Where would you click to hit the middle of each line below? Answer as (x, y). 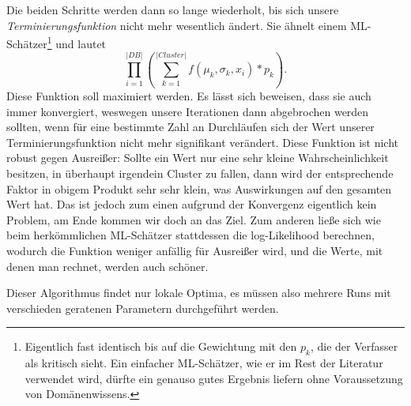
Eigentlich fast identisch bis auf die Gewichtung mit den (161, 346)
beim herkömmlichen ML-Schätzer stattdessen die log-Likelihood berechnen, (190, 235)
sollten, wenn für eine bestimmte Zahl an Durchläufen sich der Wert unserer (190, 127)
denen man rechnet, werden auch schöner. (107, 266)
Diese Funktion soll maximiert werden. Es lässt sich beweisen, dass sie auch (189, 96)
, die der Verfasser (354, 346)
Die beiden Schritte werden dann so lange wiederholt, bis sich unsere (173, 9)
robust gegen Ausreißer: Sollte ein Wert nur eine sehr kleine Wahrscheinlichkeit (198, 158)
